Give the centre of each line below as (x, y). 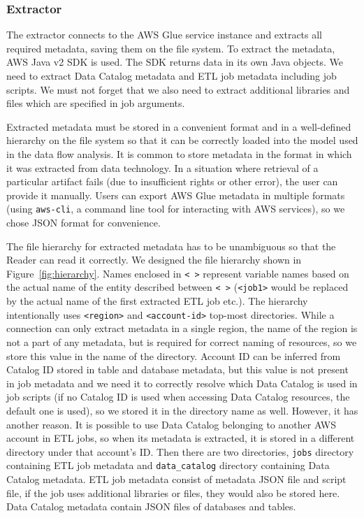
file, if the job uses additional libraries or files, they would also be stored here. (173, 492)
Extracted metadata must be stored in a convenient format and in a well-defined (179, 126)
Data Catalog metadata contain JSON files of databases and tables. (151, 506)
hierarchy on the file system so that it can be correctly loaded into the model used (182, 140)
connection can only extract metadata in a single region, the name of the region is (182, 328)
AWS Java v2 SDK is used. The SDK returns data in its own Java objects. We (175, 62)
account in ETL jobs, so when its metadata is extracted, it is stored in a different (181, 438)
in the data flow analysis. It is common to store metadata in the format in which (179, 153)
